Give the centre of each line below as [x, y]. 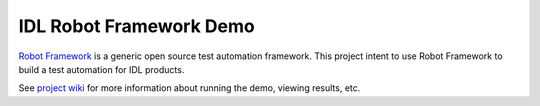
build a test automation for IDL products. [101, 69]
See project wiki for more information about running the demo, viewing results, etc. [189, 88]
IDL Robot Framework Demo [136, 26]
